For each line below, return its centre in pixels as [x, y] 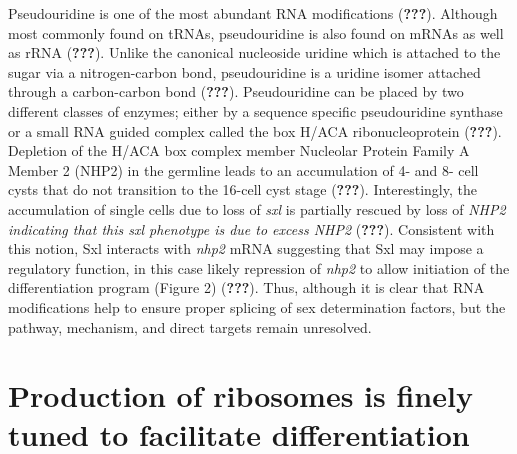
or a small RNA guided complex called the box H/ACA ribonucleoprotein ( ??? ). [255, 130]
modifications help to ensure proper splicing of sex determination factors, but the [257, 306]
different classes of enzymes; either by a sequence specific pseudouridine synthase [255, 110]
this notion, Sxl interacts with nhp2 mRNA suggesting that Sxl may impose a [246, 248]
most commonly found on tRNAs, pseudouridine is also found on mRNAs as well [256, 32]
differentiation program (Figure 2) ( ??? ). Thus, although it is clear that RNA [246, 287]
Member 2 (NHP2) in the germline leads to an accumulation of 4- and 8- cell [243, 169]
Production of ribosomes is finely [240, 395]
